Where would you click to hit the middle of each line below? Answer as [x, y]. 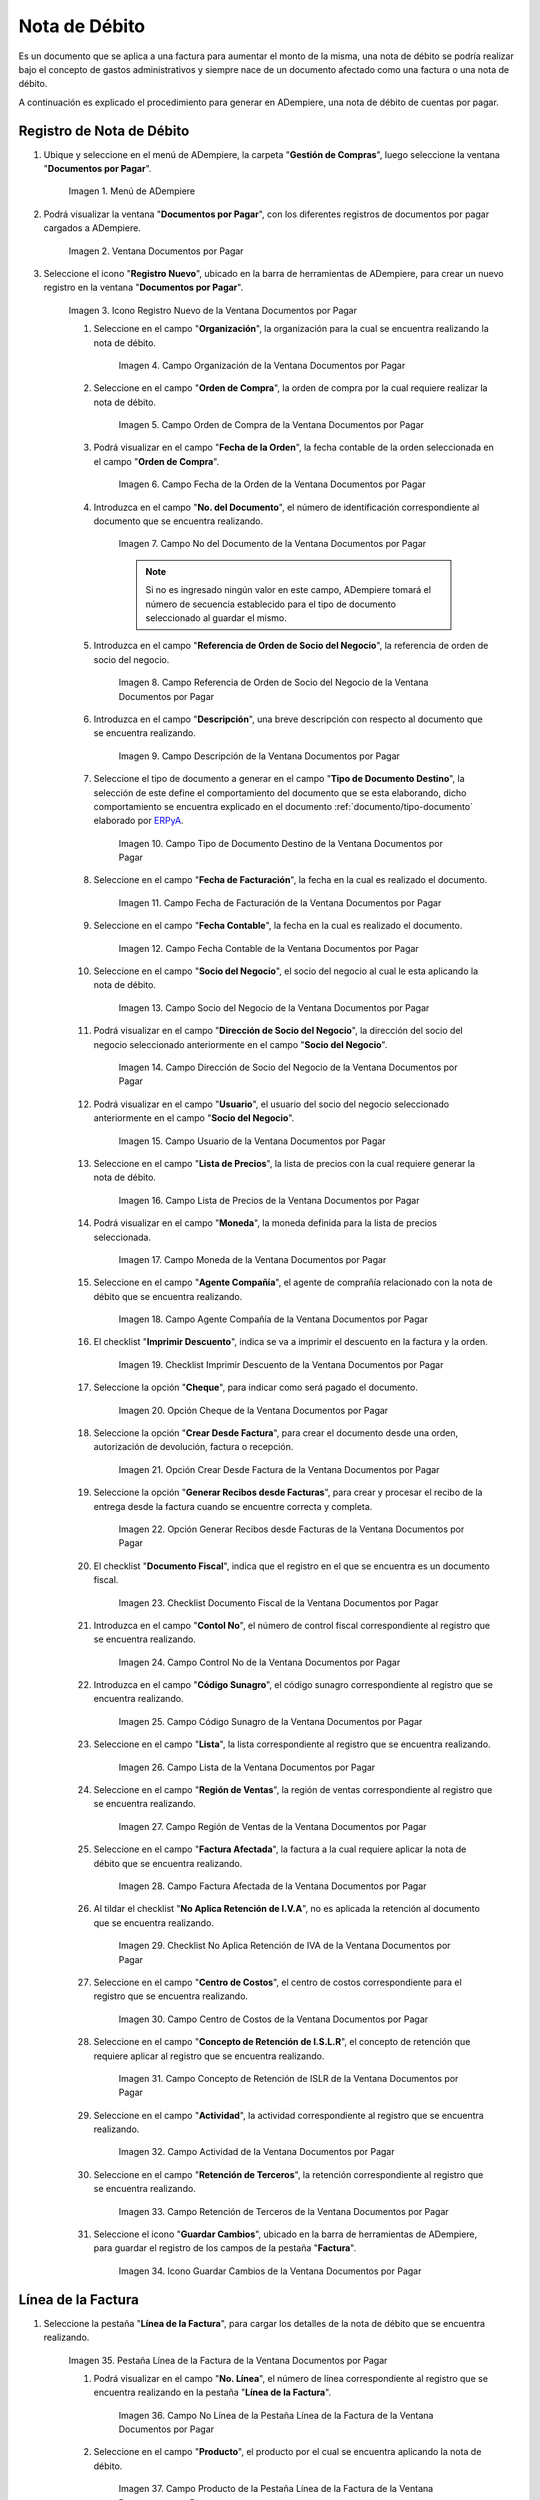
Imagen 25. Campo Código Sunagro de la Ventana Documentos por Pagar [270, 1721]
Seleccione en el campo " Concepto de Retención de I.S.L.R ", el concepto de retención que [282, 2042]
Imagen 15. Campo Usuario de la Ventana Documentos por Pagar [252, 1141]
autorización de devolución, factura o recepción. [193, 1447]
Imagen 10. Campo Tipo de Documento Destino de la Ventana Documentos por [281, 843]
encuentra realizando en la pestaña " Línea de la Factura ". [212, 2392]
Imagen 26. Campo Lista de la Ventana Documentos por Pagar [247, 1767]
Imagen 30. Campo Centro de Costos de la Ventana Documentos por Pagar [273, 2019]
